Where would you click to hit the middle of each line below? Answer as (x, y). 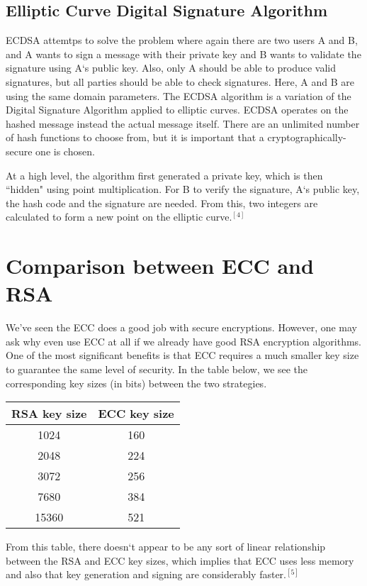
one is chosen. (65, 151)
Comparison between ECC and (160, 266)
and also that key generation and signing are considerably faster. (146, 574)
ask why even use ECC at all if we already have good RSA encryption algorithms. (183, 341)
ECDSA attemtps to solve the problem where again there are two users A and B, (182, 40)
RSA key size (49, 414)
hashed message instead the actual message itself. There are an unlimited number (183, 123)
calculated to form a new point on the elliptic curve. (119, 217)
